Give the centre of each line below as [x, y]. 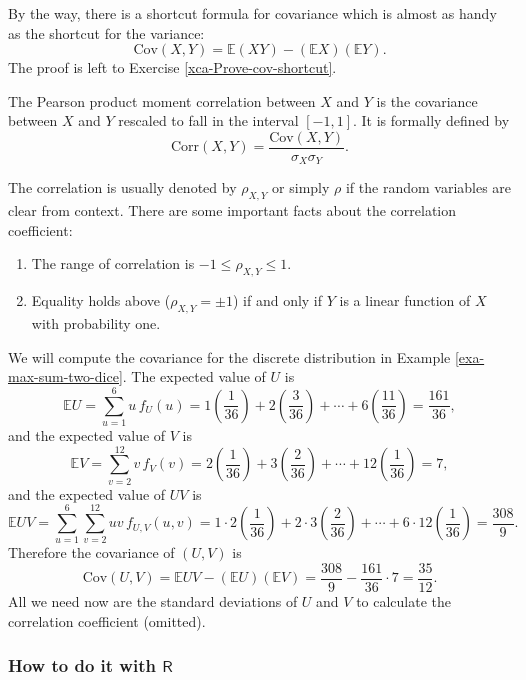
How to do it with [82, 665]
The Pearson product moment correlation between [162, 100]
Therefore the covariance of [91, 552]
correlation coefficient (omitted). [107, 620]
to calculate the [404, 601]
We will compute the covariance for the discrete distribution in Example [229, 356]
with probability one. [96, 323]
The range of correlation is [113, 263]
